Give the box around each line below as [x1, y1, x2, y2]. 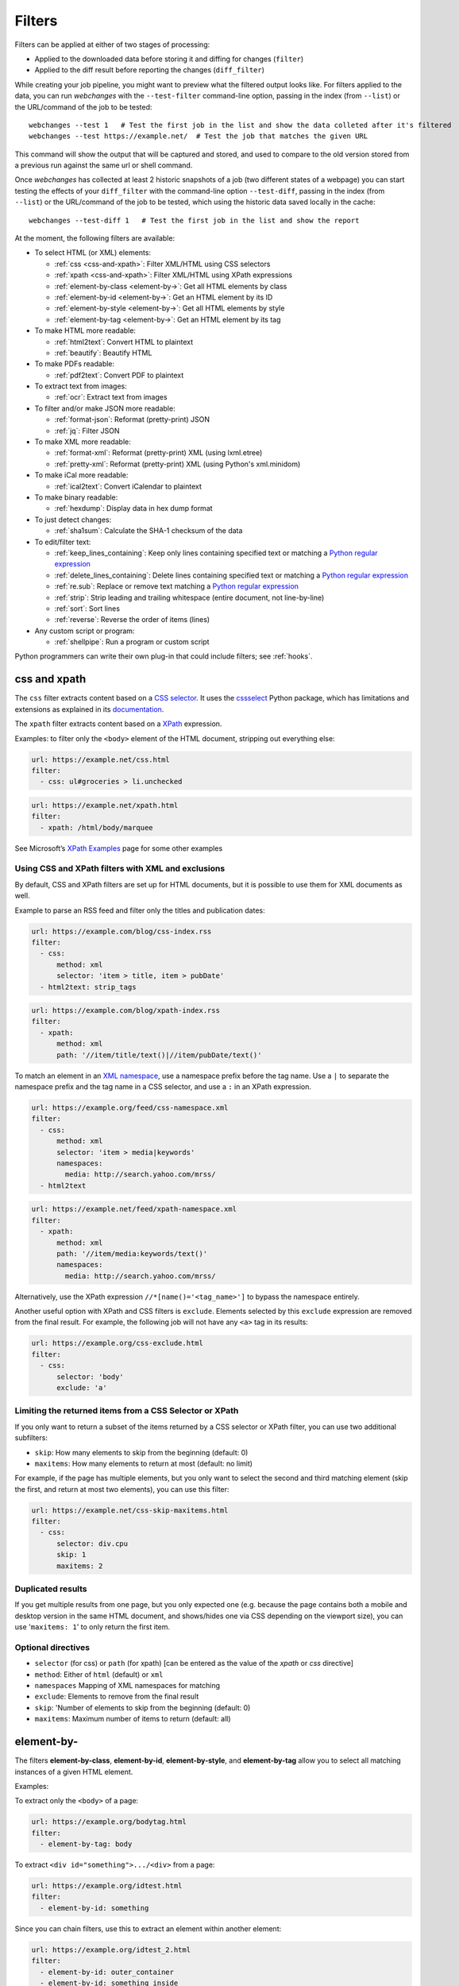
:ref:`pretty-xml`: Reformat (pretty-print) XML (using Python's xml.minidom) [54, 459, 301, 469]
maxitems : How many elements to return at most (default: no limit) [34, 1459, 253, 1468]
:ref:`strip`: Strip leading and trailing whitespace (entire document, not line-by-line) [54, 593, 325, 602]
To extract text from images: [34, 381, 127, 391]
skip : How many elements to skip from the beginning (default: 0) [34, 1447, 249, 1457]
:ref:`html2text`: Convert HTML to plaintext [54, 337, 194, 346]
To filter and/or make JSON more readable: [34, 404, 175, 413]
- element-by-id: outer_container [40, 1967, 175, 1976]
